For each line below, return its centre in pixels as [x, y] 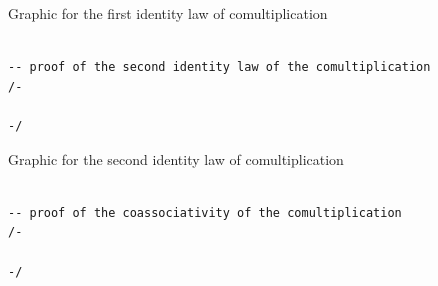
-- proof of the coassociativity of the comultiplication [205, 212]
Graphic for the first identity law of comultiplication [168, 13]
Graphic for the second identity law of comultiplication [176, 158]
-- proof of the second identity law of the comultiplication [219, 67]
